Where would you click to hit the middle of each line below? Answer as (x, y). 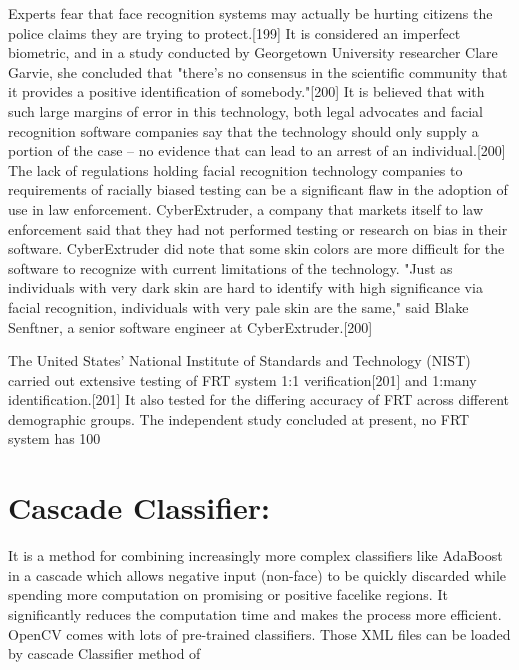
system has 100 (54, 438)
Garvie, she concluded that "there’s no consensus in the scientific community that (258, 71)
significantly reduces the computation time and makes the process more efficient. (255, 613)
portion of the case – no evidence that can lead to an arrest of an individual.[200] (257, 150)
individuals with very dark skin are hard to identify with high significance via (245, 287)
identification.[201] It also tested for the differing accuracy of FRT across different (258, 399)
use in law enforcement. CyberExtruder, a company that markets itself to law (246, 208)
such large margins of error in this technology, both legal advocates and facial (245, 110)
